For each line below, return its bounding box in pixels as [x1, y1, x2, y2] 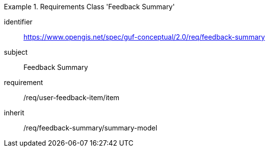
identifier [4, 18, 33, 26]
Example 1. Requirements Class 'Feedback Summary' [4, 2, 175, 11]
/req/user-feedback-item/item [23, 93, 120, 102]
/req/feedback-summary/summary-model [23, 124, 157, 132]
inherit [4, 108, 24, 117]
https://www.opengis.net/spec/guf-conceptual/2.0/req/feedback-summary [23, 33, 265, 41]
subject [4, 48, 28, 56]
